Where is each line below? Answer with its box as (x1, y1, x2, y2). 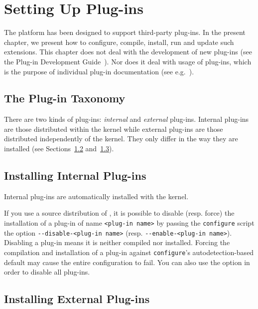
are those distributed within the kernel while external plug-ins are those (4, 123, 223, 134)
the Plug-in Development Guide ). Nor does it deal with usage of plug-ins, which (4, 56, 252, 66)
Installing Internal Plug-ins (4, 168, 146, 183)
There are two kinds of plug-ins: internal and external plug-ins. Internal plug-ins (4, 114, 249, 124)
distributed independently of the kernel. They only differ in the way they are (4, 133, 238, 144)
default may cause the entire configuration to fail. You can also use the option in (4, 257, 250, 267)
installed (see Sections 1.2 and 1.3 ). (4, 143, 114, 154)
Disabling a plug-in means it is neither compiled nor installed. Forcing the (4, 237, 230, 248)
